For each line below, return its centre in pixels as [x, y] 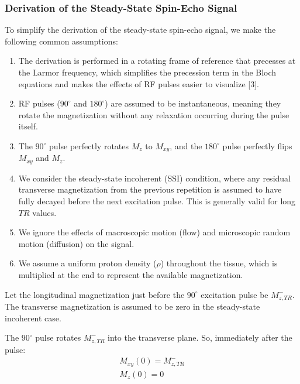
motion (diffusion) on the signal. [76, 243]
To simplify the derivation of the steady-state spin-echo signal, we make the [140, 30]
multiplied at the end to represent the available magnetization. [131, 275]
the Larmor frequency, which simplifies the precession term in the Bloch [147, 72]
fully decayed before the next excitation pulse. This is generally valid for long [157, 201]
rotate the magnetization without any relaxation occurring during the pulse [154, 114]
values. [44, 212]
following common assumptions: [61, 41]
